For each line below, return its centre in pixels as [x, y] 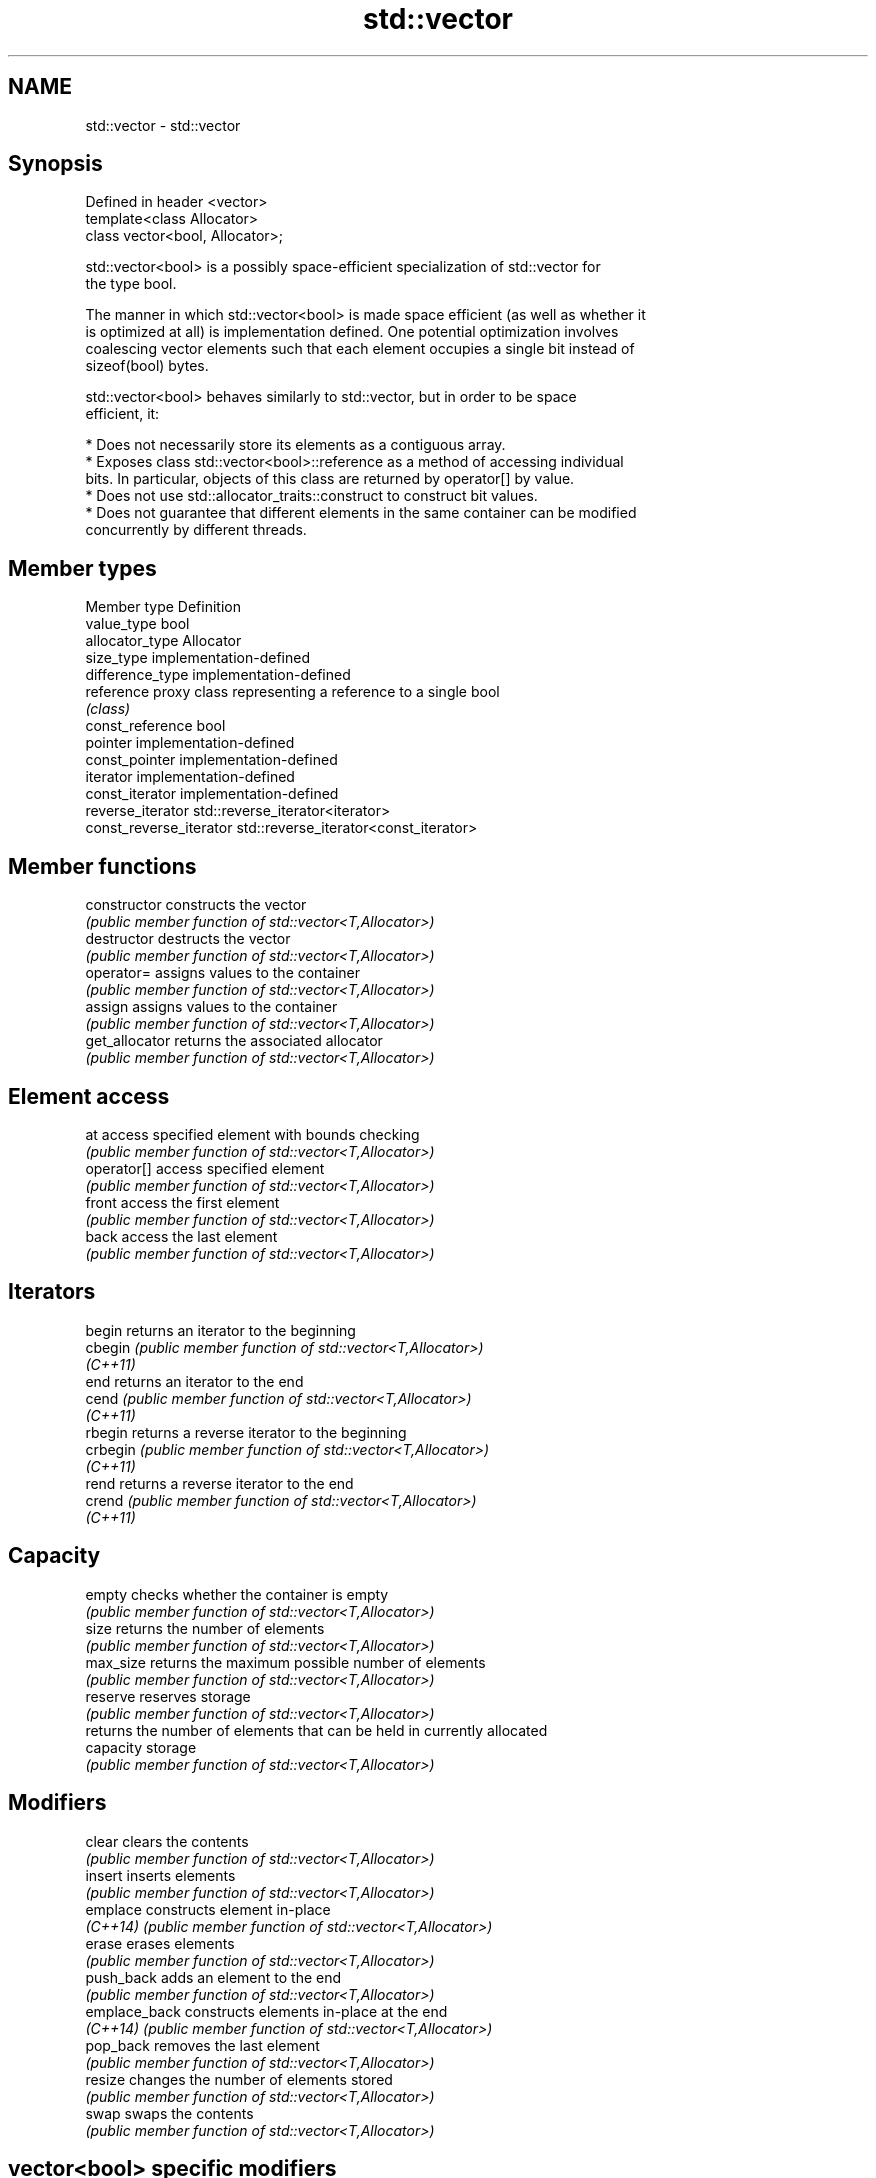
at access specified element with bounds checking [252, 1134]
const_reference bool [155, 726]
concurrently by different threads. [196, 530]
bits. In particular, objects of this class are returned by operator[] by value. [330, 479]
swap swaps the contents [169, 2113]
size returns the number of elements [205, 1628]
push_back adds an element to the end [213, 1977]
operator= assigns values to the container [222, 973]
